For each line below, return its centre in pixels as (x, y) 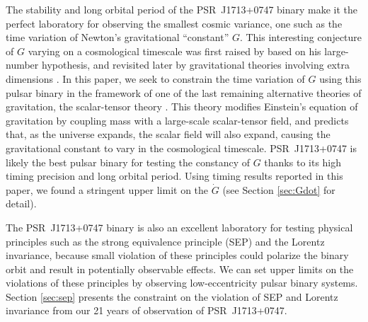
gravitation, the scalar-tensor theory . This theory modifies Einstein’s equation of (182, 107)
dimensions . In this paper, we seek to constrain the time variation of (155, 78)
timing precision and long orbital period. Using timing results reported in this (174, 176)
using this (340, 78)
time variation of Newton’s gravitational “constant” (117, 37)
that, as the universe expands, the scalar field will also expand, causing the (168, 134)
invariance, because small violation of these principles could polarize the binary (177, 255)
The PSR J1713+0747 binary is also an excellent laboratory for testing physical (179, 227)
